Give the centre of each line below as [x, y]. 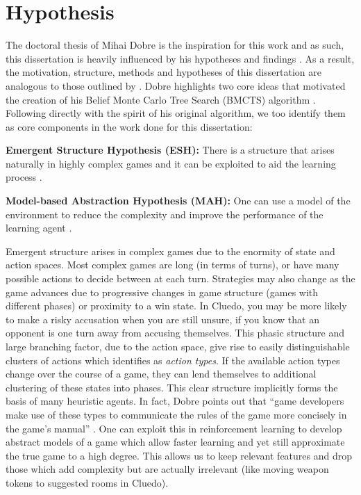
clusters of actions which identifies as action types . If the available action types [173, 360]
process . [24, 177]
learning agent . [39, 228]
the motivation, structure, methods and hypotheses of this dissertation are [163, 72]
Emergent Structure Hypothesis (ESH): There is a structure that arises [170, 150]
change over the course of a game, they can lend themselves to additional [161, 374]
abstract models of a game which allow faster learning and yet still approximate [175, 442]
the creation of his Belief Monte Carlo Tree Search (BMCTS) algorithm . [161, 99]
